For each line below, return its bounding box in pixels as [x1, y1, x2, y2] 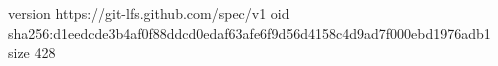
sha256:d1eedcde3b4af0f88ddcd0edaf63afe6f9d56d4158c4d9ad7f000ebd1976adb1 [8, 22, 491, 43]
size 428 [8, 42, 56, 63]
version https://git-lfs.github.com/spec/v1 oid [8, 3, 290, 23]
